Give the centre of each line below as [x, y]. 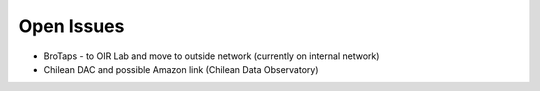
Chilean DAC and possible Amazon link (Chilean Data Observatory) [181, 69]
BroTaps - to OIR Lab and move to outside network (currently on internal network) [211, 56]
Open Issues [71, 26]
